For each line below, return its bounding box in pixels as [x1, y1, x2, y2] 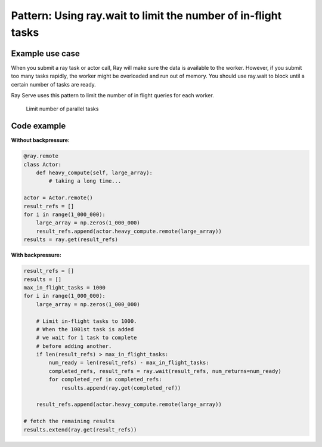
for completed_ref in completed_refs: [48, 376, 162, 383]
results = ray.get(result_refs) [23, 236, 119, 243]
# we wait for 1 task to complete [36, 334, 137, 341]
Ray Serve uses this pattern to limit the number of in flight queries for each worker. [11, 92, 214, 99]
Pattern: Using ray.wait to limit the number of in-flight [11, 9, 282, 22]
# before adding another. [36, 343, 112, 349]
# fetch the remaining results [23, 418, 116, 425]
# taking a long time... [48, 178, 122, 184]
